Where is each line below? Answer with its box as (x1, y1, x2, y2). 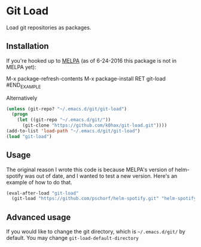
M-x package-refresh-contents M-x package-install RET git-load (6, 75, 166, 82)
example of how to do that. (6, 178, 73, 186)
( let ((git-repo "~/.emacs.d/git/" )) (17, 117, 111, 123)
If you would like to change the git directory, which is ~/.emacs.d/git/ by (6, 228, 185, 235)
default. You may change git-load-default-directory (6, 234, 139, 242)
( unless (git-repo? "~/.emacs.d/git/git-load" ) (6, 106, 127, 112)
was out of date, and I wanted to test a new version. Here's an (25, 172, 178, 180)
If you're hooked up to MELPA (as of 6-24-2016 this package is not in (6, 57, 177, 64)
